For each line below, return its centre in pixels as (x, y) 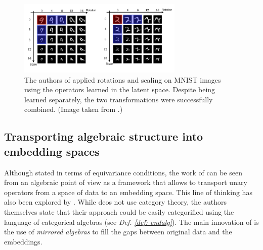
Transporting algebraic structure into (104, 136)
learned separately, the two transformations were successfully (119, 99)
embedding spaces (52, 151)
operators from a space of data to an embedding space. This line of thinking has (128, 192)
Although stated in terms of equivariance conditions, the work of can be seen (123, 172)
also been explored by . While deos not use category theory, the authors (115, 202)
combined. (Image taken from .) (74, 109)
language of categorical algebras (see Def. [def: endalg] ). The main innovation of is (131, 222)
